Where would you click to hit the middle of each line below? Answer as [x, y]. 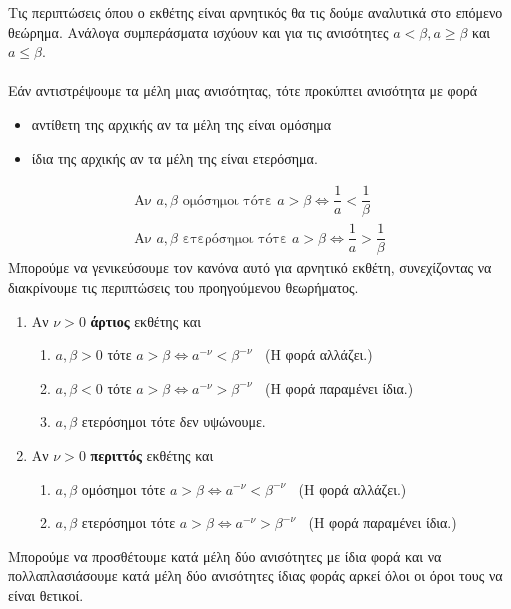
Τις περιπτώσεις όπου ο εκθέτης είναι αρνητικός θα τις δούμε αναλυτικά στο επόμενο [255, 12]
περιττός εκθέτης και [152, 454]
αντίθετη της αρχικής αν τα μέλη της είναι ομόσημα [181, 123]
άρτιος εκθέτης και [145, 320]
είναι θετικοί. [46, 594]
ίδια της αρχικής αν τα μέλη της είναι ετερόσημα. [174, 157]
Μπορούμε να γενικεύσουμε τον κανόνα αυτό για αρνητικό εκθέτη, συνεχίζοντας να [250, 267]
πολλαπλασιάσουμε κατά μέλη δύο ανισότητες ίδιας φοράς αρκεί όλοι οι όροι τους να [255, 575]
